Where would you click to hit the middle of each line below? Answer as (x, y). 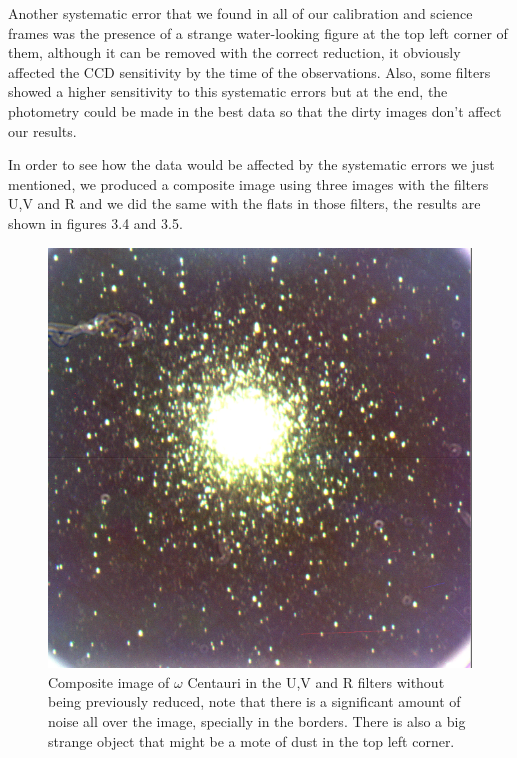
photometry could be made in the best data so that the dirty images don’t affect (255, 110)
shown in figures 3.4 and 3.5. (95, 222)
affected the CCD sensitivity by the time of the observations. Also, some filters (249, 71)
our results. (42, 130)
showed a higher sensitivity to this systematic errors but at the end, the (228, 91)
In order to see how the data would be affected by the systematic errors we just (251, 164)
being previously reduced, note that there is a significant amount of (254, 701)
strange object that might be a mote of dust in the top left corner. (251, 740)
